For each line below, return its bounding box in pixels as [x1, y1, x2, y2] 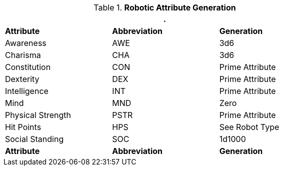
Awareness [5, 38, 46, 48]
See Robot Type [219, 122, 279, 132]
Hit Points [5, 122, 41, 132]
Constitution [5, 62, 51, 72]
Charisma [5, 50, 41, 60]
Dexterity [5, 74, 39, 84]
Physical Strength [5, 110, 71, 120]
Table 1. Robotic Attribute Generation [93, 2, 236, 12]
